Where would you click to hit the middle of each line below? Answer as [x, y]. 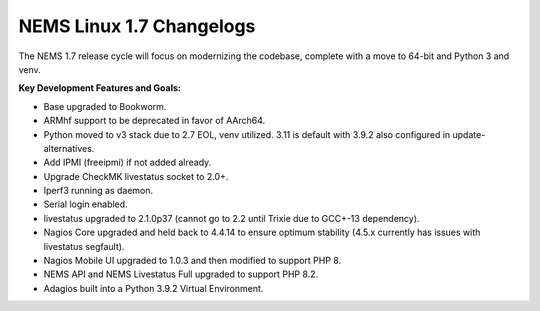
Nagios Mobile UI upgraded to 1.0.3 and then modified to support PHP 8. [192, 261]
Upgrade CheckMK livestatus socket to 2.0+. [136, 176]
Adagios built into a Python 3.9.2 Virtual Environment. [153, 288]
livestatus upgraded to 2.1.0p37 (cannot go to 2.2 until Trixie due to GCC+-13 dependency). [231, 218]
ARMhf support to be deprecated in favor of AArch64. [154, 121]
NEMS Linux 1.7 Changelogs [137, 26]
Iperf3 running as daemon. [98, 191]
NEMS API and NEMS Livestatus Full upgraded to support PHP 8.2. [181, 274]
